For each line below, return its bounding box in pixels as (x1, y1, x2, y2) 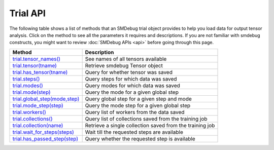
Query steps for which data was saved (85, 75, 177, 82)
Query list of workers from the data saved (85, 108, 185, 116)
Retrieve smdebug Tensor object (85, 62, 163, 69)
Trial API (9, 8, 46, 19)
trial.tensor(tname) (12, 62, 57, 69)
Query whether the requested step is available (85, 135, 195, 142)
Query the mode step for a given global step (85, 102, 191, 109)
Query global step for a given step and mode (85, 95, 192, 102)
